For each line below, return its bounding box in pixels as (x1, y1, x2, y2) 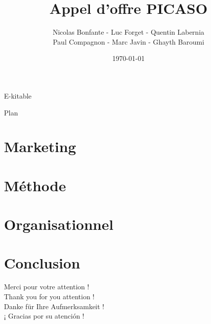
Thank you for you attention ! (4, 291, 95, 301)
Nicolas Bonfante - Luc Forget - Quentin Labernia (52, 27, 205, 37)
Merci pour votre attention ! (4, 281, 89, 292)
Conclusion (4, 253, 81, 273)
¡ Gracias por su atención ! (4, 311, 84, 321)
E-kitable (4, 90, 32, 101)
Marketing (4, 136, 76, 157)
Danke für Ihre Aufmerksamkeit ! (4, 301, 104, 311)
